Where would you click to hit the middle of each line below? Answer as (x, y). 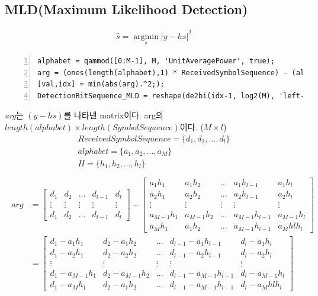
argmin (146, 36)
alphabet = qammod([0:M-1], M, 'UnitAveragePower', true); (156, 61)
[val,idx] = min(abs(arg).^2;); (101, 84)
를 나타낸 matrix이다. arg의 (113, 115)
